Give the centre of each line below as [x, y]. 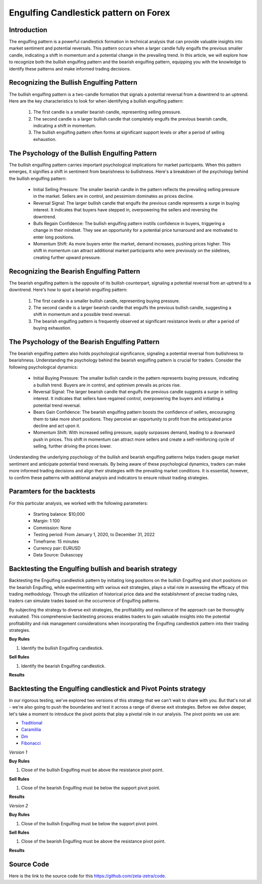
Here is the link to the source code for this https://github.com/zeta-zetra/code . [88, 876]
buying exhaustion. [52, 328]
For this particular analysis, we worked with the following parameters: [78, 503]
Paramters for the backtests [52, 492]
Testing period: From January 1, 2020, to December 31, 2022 [94, 535]
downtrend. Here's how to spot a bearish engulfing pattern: [68, 290]
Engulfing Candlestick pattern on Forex [90, 13]
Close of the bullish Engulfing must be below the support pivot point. [90, 823]
